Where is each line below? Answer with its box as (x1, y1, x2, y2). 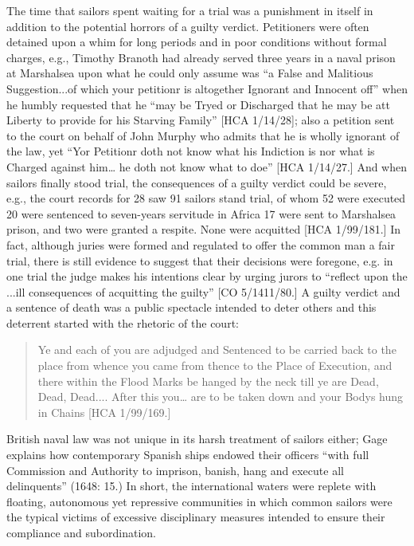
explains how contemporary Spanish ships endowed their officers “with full (6, 446, 369, 463)
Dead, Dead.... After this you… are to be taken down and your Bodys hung (37, 388, 404, 405)
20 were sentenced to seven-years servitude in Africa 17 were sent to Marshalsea (6, 205, 396, 222)
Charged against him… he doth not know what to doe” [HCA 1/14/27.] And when (6, 158, 408, 175)
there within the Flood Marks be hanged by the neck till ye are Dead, (37, 372, 379, 389)
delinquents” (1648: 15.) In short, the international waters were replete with (6, 477, 377, 494)
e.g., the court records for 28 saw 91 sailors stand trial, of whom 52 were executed (6, 190, 406, 206)
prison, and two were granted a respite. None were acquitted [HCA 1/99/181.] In (6, 221, 400, 238)
